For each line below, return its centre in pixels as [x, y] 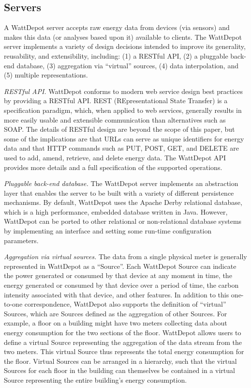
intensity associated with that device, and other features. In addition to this [117, 294]
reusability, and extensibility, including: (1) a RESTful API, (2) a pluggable [116, 55]
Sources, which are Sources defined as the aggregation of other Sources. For [116, 313]
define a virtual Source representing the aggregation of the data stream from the [123, 342]
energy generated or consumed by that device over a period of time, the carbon [121, 285]
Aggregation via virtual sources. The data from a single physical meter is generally [125, 256]
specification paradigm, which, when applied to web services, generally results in [123, 110]
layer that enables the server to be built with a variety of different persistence [119, 193]
